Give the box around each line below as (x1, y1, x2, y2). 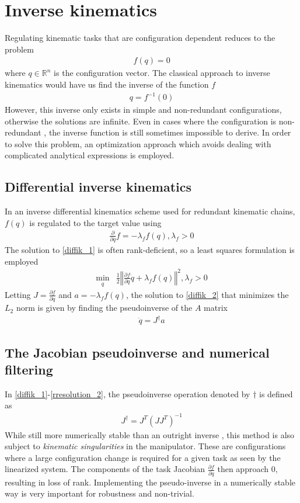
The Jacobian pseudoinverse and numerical (5, 343, 270, 361)
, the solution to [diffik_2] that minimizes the (125, 288, 289, 300)
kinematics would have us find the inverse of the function (5, 78, 209, 90)
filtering (5, 360, 53, 378)
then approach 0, (217, 463, 278, 475)
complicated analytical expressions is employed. (5, 149, 175, 161)
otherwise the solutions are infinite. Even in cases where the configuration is (5, 115, 277, 127)
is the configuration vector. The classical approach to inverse (54, 67, 270, 79)
